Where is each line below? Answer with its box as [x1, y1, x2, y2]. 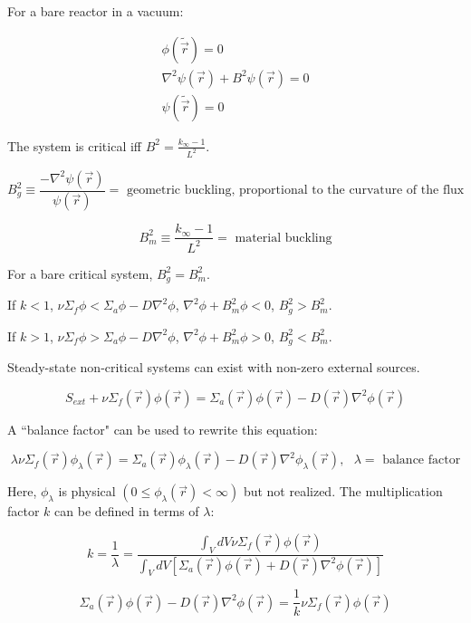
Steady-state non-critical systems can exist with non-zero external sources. [7, 358, 420, 377]
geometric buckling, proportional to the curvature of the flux [126, 184, 465, 196]
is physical [58, 482, 116, 501]
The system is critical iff [7, 136, 142, 155]
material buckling [235, 231, 332, 244]
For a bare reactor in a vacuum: [7, 2, 184, 20]
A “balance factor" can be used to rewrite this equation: [7, 419, 318, 438]
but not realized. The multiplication [243, 482, 443, 501]
